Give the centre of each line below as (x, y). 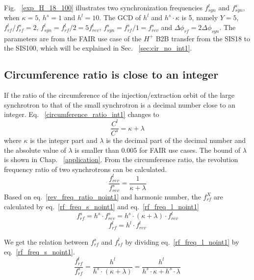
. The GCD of (120, 17)
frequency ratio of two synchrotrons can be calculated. (86, 169)
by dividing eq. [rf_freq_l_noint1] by (182, 241)
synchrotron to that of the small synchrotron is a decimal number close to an (120, 104)
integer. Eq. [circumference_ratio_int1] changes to (82, 114)
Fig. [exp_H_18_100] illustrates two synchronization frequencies (103, 7)
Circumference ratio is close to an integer (111, 74)
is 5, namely (200, 17)
